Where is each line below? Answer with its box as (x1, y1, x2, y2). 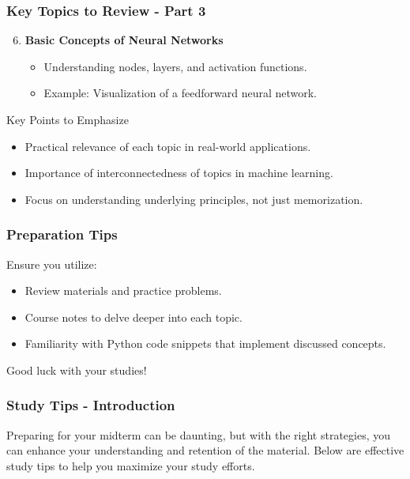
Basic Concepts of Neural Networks (24, 32, 224, 48)
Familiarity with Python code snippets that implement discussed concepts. (24, 335, 386, 352)
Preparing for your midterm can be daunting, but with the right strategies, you (6, 426, 391, 443)
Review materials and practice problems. (24, 282, 222, 299)
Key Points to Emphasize (6, 111, 129, 127)
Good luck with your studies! (6, 361, 147, 378)
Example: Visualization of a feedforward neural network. (43, 85, 318, 101)
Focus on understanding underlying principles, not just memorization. (24, 190, 363, 207)
